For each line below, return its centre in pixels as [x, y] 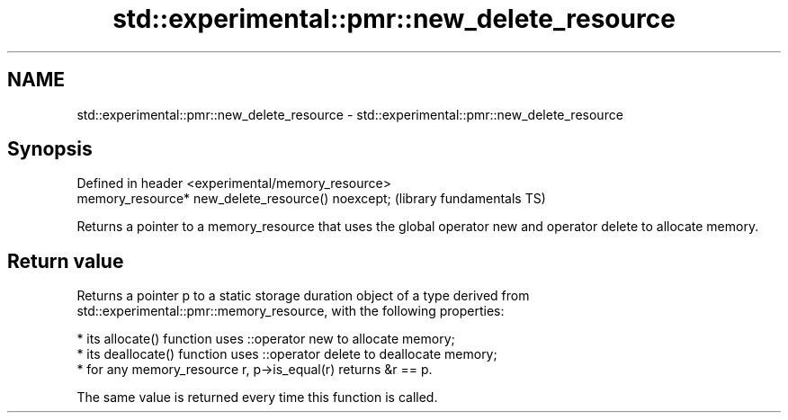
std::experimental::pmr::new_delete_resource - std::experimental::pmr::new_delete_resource [350, 114]
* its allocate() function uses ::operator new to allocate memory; [266, 339]
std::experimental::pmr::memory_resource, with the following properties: [291, 311]
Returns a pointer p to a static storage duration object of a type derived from [303, 296]
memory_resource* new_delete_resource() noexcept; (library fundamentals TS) [311, 199]
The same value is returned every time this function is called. [257, 398]
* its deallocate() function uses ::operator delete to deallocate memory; [287, 354]
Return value [66, 261]
